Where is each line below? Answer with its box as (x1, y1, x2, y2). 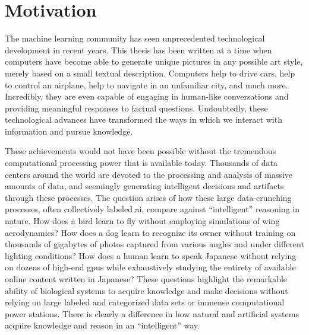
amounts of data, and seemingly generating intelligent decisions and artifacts (5, 180, 284, 192)
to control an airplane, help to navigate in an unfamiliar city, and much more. (5, 78, 288, 91)
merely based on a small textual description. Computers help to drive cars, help (5, 66, 295, 79)
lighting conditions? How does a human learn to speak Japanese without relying (5, 249, 297, 261)
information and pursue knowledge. (5, 125, 133, 137)
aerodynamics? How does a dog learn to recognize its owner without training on (5, 226, 296, 238)
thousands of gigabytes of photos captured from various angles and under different (5, 238, 304, 250)
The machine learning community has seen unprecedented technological (5, 32, 265, 44)
